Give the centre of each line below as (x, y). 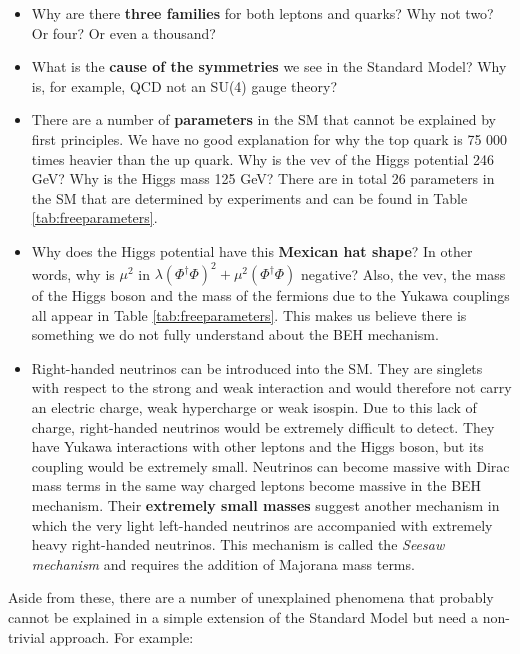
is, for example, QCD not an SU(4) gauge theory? (184, 85)
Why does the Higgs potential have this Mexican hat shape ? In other (252, 250)
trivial (27, 636)
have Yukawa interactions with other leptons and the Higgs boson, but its (257, 446)
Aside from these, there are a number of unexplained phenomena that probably (251, 597)
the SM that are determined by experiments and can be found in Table (249, 197)
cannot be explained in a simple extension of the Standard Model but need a (243, 616)
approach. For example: (121, 636)
